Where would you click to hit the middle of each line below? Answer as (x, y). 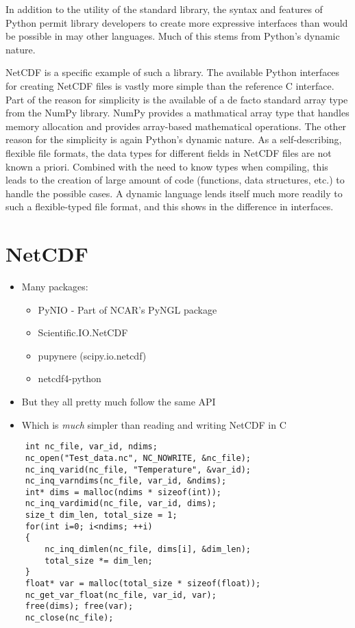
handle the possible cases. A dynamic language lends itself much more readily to (174, 193)
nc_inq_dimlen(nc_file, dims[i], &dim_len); (148, 550)
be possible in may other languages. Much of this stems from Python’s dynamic (173, 36)
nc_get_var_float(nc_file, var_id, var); (121, 595)
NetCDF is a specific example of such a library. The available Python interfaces (173, 72)
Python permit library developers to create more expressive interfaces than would (177, 22)
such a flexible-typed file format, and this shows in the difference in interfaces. (170, 206)
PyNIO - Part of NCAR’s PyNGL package (127, 309)
